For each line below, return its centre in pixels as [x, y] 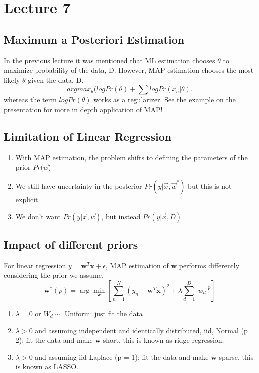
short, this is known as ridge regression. [163, 340]
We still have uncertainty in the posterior [79, 186]
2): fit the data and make [54, 340]
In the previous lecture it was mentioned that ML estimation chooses [110, 60]
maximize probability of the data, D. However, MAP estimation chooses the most [129, 70]
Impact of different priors [71, 244]
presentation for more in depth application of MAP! [83, 109]
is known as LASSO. [47, 366]
